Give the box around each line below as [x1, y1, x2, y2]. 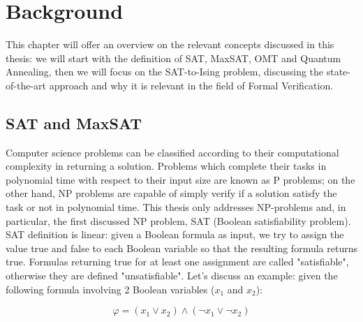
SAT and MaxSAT [6, 112, 142, 133]
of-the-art [6, 78, 46, 92]
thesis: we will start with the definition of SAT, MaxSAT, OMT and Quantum [6, 50, 341, 65]
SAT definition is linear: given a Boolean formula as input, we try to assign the [6, 227, 344, 242]
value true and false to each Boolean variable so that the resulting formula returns [6, 240, 357, 255]
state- [326, 64, 350, 79]
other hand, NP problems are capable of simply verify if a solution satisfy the [6, 186, 337, 200]
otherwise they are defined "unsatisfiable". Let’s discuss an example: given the [6, 268, 338, 283]
